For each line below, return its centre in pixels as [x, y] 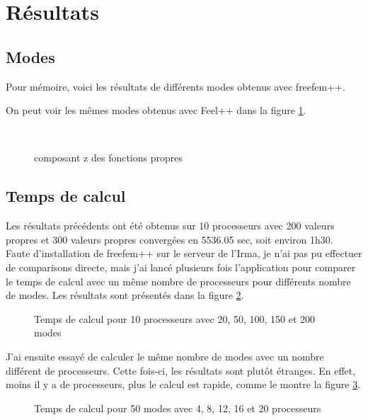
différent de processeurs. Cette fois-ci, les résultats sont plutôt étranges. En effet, [181, 370]
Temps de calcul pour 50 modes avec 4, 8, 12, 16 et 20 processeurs [178, 408]
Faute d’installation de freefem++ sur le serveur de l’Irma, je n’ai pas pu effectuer [184, 253]
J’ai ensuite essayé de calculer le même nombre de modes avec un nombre [165, 356]
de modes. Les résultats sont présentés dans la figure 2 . [125, 295]
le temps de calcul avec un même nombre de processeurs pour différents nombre [178, 281]
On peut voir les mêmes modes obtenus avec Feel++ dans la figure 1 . [156, 110]
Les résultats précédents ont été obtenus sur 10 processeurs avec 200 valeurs [170, 226]
